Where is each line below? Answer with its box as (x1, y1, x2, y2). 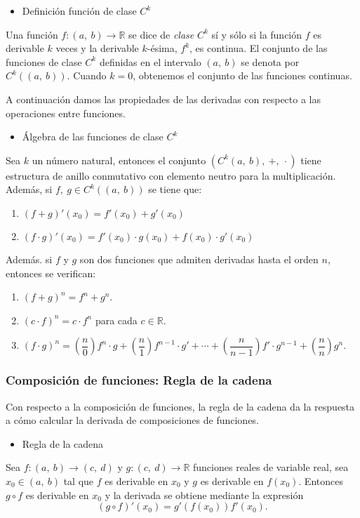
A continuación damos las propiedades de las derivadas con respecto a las (6, 91, 321, 106)
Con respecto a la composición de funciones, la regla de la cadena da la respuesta (6, 399, 355, 413)
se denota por (241, 54, 300, 69)
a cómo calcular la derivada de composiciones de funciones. (6, 413, 259, 427)
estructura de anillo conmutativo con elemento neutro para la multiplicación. (6, 168, 336, 182)
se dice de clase (128, 27, 194, 41)
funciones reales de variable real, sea (193, 460, 349, 474)
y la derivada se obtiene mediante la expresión (105, 487, 304, 502)
